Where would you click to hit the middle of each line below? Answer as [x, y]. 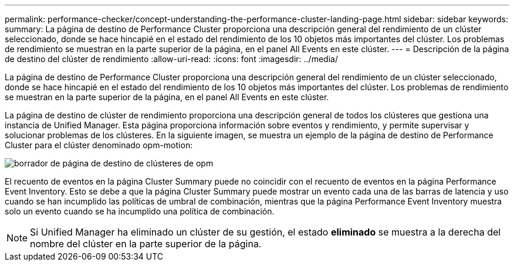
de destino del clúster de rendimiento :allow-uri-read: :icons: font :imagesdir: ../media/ [171, 59]
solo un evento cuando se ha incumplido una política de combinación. [140, 211]
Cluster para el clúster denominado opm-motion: [99, 145]
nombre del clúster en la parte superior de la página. [146, 244]
